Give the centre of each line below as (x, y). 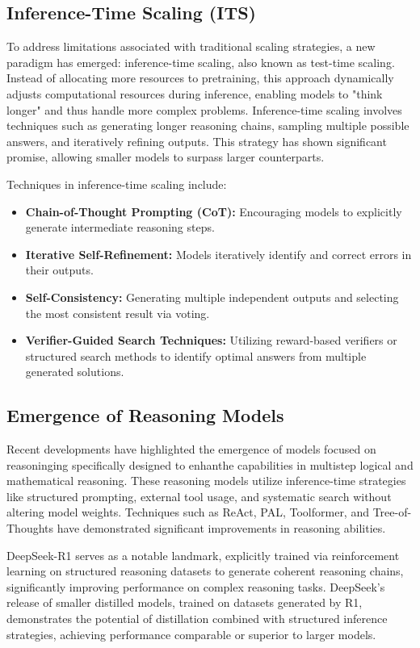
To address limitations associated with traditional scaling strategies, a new (191, 46)
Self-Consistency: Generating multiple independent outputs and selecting (212, 297)
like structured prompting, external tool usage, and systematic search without (199, 496)
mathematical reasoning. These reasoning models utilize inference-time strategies (206, 481)
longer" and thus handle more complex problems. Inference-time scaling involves (204, 109)
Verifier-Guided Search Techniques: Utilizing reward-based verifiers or (211, 340)
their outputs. (59, 270)
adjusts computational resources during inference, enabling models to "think (195, 93)
